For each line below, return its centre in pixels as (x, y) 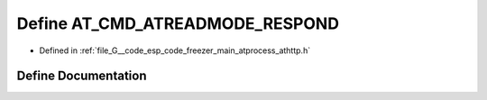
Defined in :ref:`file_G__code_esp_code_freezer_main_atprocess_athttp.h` (175, 50)
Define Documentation (82, 76)
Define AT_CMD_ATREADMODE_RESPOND (178, 23)
